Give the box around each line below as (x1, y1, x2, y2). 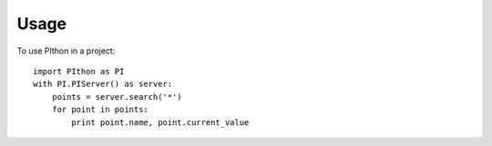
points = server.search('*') (51, 92, 182, 102)
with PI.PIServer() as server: (33, 79, 173, 90)
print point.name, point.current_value (71, 117, 250, 127)
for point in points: (51, 104, 149, 115)
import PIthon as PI (33, 66, 125, 76)
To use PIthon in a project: (16, 45, 116, 56)
